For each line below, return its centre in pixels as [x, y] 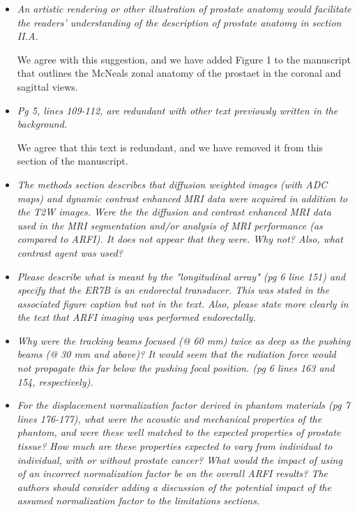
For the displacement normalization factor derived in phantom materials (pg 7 [183, 405]
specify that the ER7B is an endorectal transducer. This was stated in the [173, 290]
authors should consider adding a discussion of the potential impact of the [174, 487]
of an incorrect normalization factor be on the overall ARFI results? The [173, 473]
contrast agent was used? [70, 252]
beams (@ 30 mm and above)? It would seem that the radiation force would [176, 354]
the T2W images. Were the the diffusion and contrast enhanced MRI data [174, 212]
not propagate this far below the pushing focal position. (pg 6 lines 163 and [176, 368]
